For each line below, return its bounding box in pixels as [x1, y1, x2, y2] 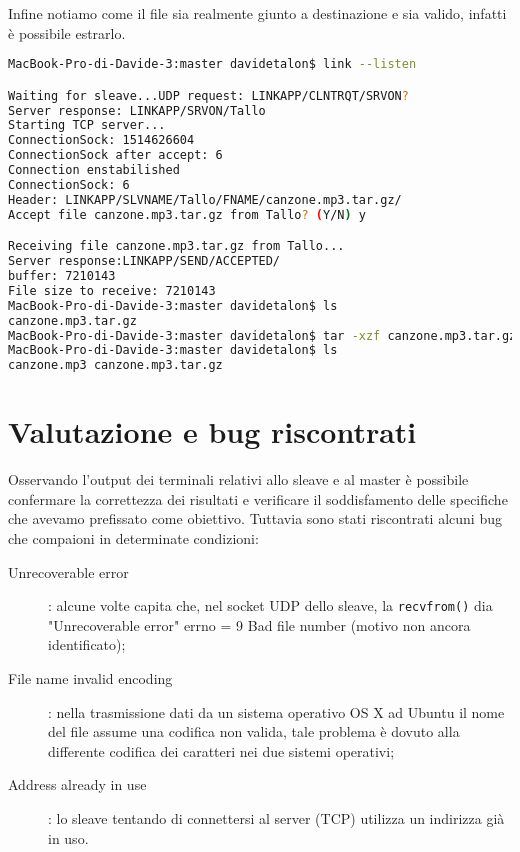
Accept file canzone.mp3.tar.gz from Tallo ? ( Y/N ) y [8, 207, 367, 222]
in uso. [48, 827, 89, 848]
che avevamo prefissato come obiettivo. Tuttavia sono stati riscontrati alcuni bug [8, 508, 502, 529]
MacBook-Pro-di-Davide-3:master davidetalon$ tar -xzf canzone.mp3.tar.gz [8, 328, 517, 343]
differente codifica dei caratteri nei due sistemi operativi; [48, 740, 395, 761]
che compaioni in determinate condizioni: [8, 528, 259, 549]
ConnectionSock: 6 [8, 177, 130, 192]
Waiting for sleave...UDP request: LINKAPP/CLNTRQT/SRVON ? [8, 88, 409, 103]
